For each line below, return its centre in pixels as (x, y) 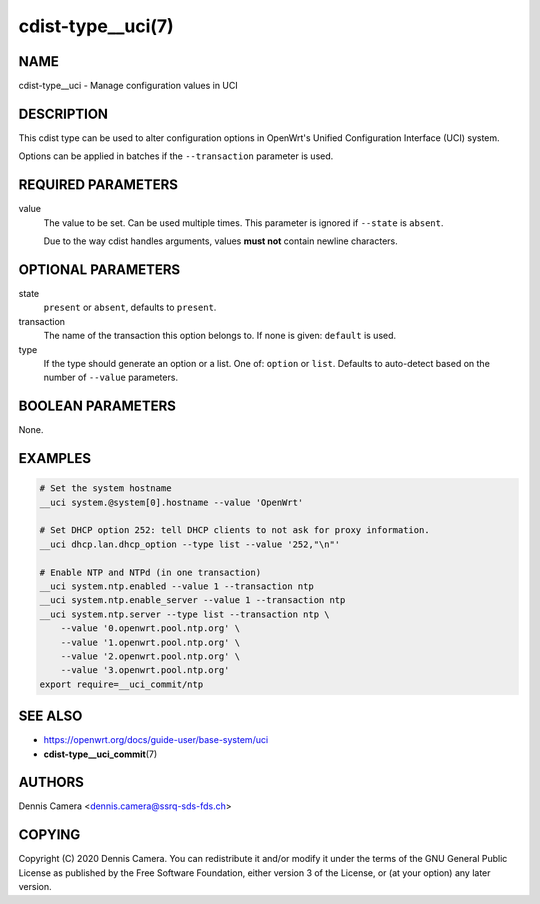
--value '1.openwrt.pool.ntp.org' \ (150, 642)
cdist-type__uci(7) (96, 26)
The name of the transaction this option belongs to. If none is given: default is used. (220, 336)
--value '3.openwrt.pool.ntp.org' (145, 670)
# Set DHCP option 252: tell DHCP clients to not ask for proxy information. (234, 530)
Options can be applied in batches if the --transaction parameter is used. (176, 156)
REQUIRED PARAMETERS (98, 185)
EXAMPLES (55, 458)
